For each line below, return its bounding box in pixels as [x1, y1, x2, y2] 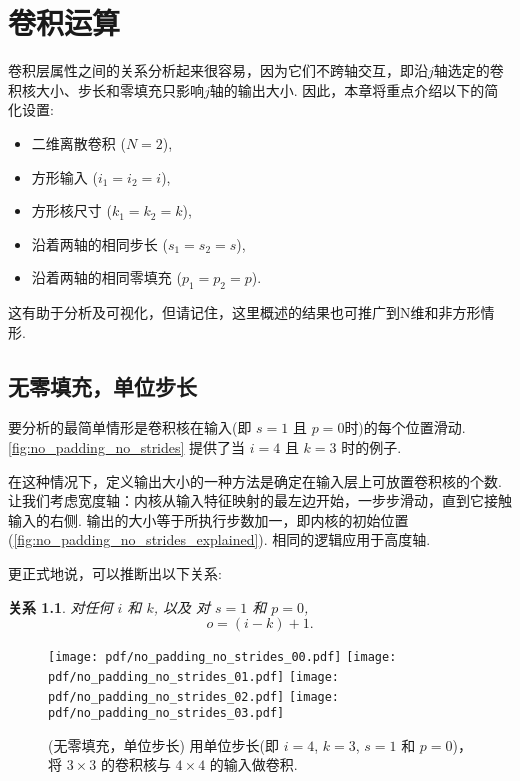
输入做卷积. [223, 754, 298, 775]
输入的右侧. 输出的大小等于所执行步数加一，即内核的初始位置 [8, 509, 409, 530]
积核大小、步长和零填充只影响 [8, 79, 204, 100]
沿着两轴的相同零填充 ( [31, 267, 182, 288]
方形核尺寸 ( [31, 200, 112, 221]
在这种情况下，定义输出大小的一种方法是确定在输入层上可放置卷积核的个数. [8, 470, 502, 491]
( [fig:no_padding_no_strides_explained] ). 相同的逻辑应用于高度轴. [8, 529, 431, 550]
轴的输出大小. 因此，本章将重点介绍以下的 [209, 79, 485, 100]
